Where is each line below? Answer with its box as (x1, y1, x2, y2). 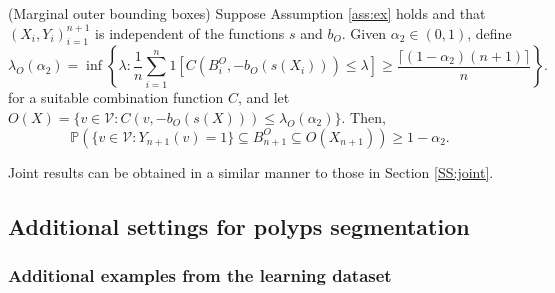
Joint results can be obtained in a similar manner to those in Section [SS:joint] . (8, 161, 494, 182)
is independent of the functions (95, 22, 285, 43)
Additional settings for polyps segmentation (8, 210, 470, 241)
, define (467, 22, 512, 43)
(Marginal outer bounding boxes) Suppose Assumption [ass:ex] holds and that (8, 3, 486, 23)
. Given (341, 22, 387, 43)
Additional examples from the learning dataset (8, 262, 392, 287)
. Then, (341, 106, 386, 127)
